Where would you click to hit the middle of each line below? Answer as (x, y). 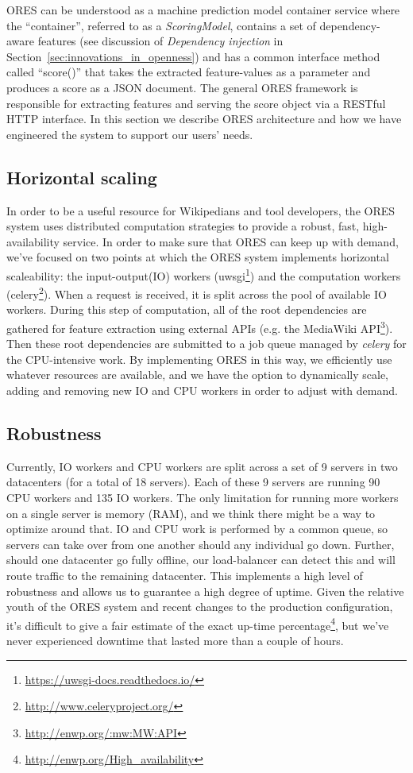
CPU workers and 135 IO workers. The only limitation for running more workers (203, 498)
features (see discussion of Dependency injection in (160, 41)
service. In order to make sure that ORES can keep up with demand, (231, 241)
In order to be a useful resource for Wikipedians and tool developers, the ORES (201, 210)
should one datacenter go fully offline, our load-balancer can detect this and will (201, 560)
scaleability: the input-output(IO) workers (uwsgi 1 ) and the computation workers (204, 274)
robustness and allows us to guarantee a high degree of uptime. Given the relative (205, 591)
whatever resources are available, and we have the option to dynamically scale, (198, 375)
